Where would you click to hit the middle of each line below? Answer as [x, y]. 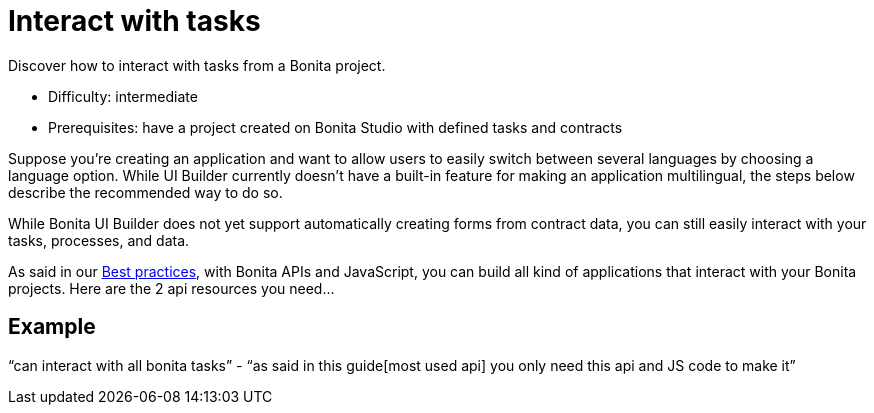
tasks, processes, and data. [99, 240]
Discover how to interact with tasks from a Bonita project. [197, 65]
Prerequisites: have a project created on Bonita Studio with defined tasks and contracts [335, 127]
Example [52, 327]
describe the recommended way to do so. [145, 192]
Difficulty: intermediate [123, 96]
